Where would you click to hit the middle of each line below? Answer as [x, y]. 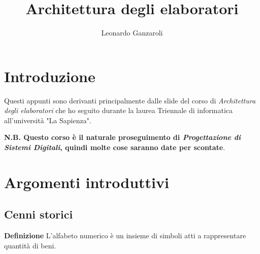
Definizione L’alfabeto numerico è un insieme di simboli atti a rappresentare [125, 235]
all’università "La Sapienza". [48, 120]
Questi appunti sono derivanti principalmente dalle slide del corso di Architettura [130, 100]
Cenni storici [39, 214]
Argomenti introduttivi [87, 182]
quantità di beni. [30, 245]
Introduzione [50, 76]
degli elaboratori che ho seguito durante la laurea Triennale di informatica [118, 110]
